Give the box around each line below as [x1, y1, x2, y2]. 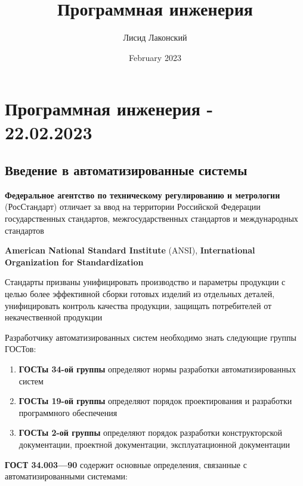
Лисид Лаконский [123, 31, 187, 44]
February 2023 [129, 51, 181, 63]
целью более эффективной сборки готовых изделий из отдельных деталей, [5, 288, 275, 300]
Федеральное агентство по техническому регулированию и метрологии [5, 188, 280, 201]
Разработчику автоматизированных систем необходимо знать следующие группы [5, 331, 296, 343]
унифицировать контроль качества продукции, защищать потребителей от [5, 299, 272, 311]
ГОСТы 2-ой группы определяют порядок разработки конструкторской [18, 426, 283, 439]
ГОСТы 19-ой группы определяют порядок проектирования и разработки [18, 395, 292, 407]
